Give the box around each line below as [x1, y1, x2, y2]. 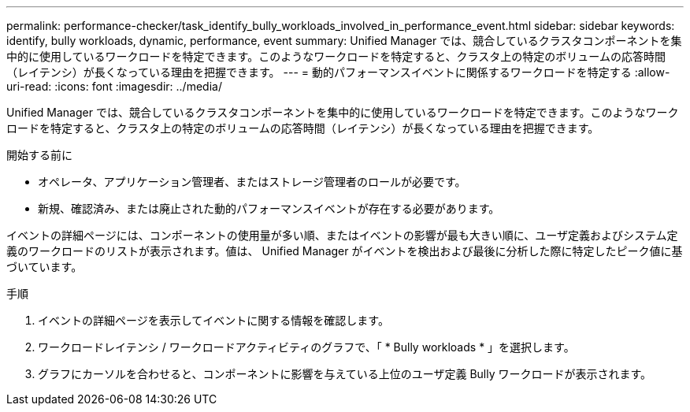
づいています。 [6, 260, 83, 273]
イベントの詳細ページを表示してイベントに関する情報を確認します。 [38, 314, 389, 327]
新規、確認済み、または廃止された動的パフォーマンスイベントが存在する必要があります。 [38, 202, 500, 215]
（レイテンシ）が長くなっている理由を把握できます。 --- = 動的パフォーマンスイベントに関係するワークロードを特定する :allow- [6, 65, 670, 79]
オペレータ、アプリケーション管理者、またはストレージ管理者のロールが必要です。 [38, 175, 466, 188]
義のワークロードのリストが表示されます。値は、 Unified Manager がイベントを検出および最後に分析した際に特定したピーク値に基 [6, 244, 683, 258]
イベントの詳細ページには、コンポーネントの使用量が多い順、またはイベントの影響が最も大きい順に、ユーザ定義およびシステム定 [6, 228, 678, 242]
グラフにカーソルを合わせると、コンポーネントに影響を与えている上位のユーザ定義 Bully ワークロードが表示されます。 [38, 367, 652, 380]
